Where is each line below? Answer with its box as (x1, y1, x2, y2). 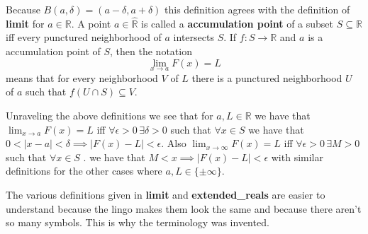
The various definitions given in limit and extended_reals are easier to (6, 187, 325, 201)
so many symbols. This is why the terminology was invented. (6, 215, 269, 230)
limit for (6, 16, 45, 30)
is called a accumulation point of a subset (141, 16, 334, 30)
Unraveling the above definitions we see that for (6, 108, 213, 122)
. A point (71, 16, 111, 30)
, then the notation (110, 44, 192, 58)
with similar (271, 149, 323, 164)
